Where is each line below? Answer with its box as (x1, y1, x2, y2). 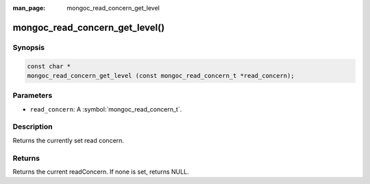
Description (12, 122, 53, 131)
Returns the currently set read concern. (12, 136, 125, 144)
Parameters (12, 91, 53, 101)
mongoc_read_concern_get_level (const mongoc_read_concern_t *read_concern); (27, 72, 295, 79)
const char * (27, 62, 71, 70)
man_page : (12, 4, 46, 12)
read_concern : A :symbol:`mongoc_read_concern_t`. (29, 105, 182, 113)
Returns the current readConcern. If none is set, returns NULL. (12, 168, 189, 176)
